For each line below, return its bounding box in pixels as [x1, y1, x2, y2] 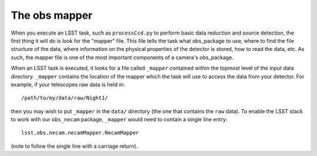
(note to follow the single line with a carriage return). [11, 143, 138, 150]
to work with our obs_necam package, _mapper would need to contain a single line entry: [11, 116, 228, 123]
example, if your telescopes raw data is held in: [11, 81, 125, 88]
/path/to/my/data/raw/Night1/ [21, 94, 109, 101]
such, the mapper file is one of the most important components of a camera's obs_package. [11, 53, 234, 61]
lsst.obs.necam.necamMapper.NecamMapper [21, 130, 139, 136]
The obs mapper [11, 9, 93, 22]
